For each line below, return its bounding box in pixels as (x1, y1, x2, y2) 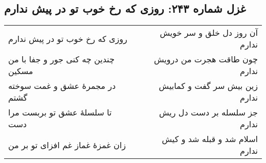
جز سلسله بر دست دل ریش (159, 106, 258, 119)
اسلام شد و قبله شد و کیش (162, 133, 258, 145)
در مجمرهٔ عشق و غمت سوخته (8, 80, 116, 92)
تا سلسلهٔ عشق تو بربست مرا (8, 106, 112, 119)
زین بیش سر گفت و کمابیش (159, 80, 258, 92)
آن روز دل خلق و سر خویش (160, 27, 258, 39)
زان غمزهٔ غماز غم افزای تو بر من (8, 138, 126, 151)
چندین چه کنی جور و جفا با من (8, 53, 115, 65)
